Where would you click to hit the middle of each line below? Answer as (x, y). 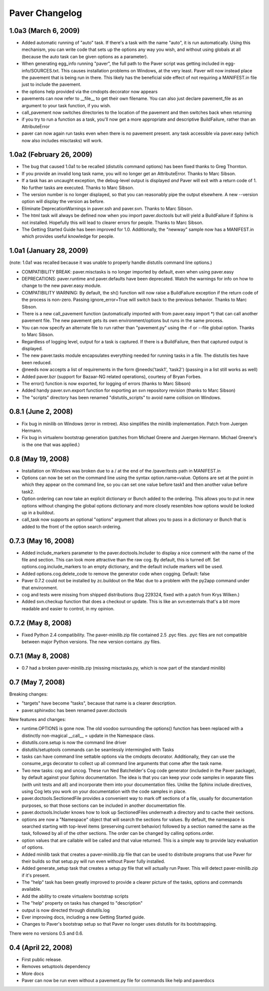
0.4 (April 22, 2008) (41, 947)
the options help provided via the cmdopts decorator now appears (90, 91)
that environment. (40, 588)
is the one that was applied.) (51, 445)
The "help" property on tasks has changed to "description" (82, 903)
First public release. (42, 959)
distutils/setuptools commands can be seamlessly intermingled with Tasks (98, 749)
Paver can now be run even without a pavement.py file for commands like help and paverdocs (118, 980)
